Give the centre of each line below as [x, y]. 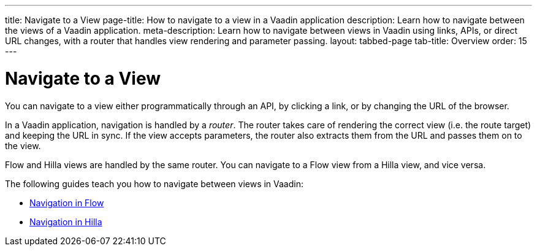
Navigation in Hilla [66, 222]
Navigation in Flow [67, 203]
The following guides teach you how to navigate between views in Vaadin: [154, 183]
